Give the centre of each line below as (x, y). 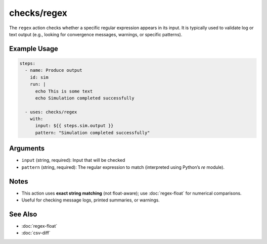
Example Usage (34, 49)
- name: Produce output (54, 70)
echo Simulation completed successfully (85, 98)
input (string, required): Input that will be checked (73, 160)
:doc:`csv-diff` (36, 233)
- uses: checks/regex (51, 112)
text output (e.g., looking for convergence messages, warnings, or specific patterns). (96, 34)
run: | (38, 84)
